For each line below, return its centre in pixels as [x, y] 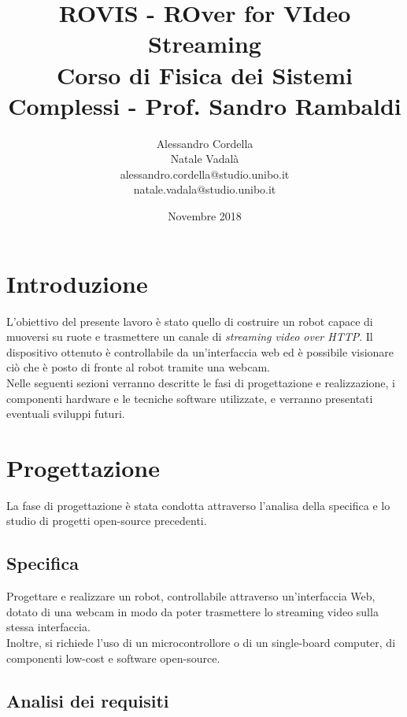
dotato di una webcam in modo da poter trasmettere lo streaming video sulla [192, 611]
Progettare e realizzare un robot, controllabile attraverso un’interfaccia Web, [191, 596]
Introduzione [77, 283]
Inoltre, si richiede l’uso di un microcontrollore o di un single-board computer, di [201, 643]
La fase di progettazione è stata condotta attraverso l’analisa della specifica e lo [198, 505]
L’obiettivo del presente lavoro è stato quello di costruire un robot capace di [190, 321]
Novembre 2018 [205, 216]
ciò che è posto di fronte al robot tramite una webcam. [139, 367]
